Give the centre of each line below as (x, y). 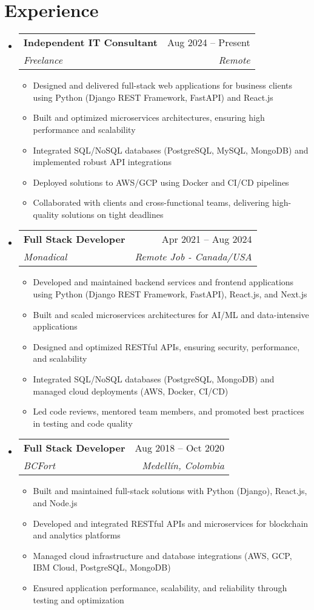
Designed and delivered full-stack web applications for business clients (163, 85)
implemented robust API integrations (102, 162)
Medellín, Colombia (183, 466)
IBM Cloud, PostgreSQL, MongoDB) (102, 567)
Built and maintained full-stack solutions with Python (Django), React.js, (170, 491)
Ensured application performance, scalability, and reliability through (160, 587)
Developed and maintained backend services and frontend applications (163, 282)
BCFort (39, 466)
